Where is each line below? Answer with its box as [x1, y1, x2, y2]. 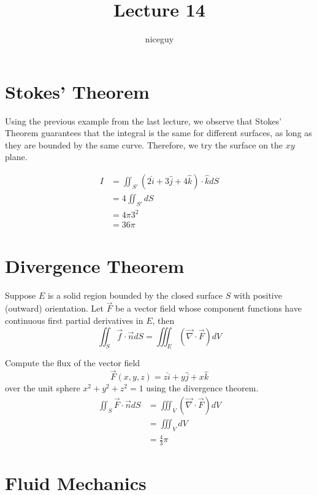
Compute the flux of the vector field [5, 356, 140, 369]
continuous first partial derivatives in [5, 313, 143, 326]
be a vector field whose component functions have [115, 302, 302, 315]
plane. [5, 150, 28, 163]
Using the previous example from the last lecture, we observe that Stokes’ [5, 114, 282, 127]
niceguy [145, 33, 174, 45]
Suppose [5, 288, 36, 301]
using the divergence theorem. [146, 382, 259, 394]
